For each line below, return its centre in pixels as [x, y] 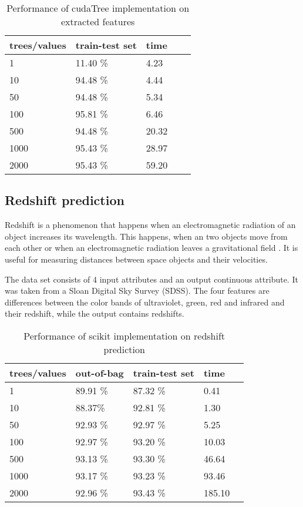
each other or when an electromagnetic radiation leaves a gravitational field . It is [151, 248]
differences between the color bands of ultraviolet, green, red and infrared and [145, 302]
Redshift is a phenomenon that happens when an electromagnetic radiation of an [150, 225]
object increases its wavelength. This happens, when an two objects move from [146, 236]
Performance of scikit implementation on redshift [124, 335]
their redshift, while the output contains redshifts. [95, 313]
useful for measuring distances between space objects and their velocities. [136, 259]
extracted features [98, 21]
